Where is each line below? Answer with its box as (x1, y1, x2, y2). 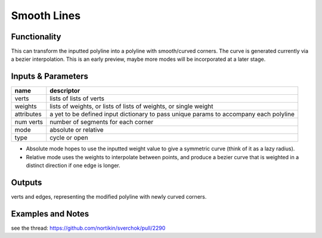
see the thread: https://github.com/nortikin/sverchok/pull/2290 (11, 224, 166, 231)
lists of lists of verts (49, 94, 104, 103)
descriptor (49, 86, 80, 95)
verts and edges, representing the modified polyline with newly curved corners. (11, 193, 207, 200)
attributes (14, 110, 42, 119)
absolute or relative (49, 126, 104, 134)
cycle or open (49, 134, 89, 142)
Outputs (11, 177, 42, 187)
